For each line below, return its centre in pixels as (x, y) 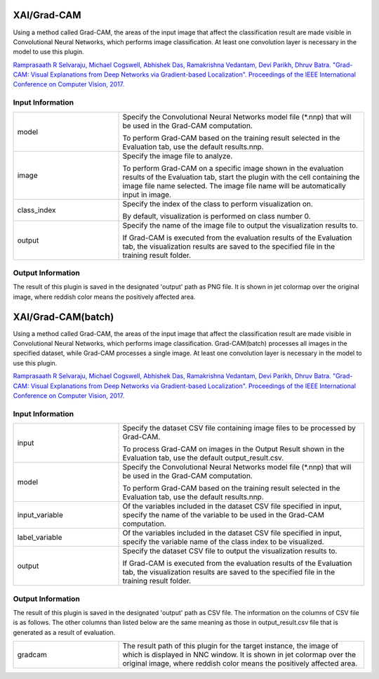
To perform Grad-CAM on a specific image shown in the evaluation (233, 168)
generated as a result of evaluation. (64, 632)
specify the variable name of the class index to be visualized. (223, 542)
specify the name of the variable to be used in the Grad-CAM (223, 515)
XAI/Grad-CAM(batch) (64, 317)
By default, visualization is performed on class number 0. (217, 216)
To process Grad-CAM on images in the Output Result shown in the (234, 449)
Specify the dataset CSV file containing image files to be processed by (239, 428)
